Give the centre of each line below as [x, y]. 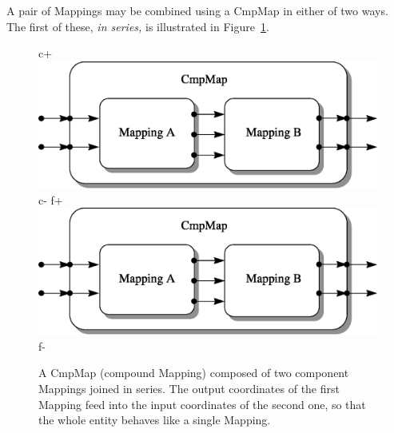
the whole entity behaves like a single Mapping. [155, 420]
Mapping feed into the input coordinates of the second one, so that [202, 404]
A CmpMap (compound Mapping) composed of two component [194, 373]
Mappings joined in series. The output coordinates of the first [189, 389]
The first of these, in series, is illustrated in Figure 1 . [138, 26]
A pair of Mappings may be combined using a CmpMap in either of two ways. [197, 10]
